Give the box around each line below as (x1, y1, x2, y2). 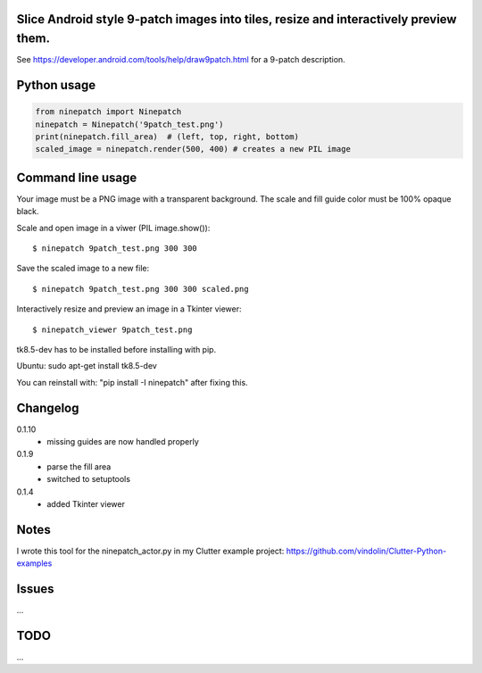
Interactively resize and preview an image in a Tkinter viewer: (16, 303, 242, 314)
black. (16, 206, 39, 217)
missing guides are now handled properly (46, 436, 200, 446)
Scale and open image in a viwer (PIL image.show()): (16, 222, 211, 233)
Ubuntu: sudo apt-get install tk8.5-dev (16, 361, 158, 371)
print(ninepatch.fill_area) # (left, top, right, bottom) (35, 131, 299, 142)
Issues (16, 581, 54, 597)
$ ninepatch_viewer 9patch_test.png (32, 324, 193, 335)
